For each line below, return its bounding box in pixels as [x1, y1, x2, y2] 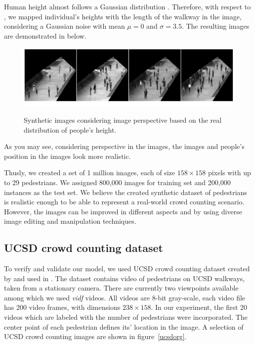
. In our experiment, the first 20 [151, 302, 248, 312]
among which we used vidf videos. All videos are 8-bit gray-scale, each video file [4, 292, 246, 302]
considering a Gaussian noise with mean [4, 21, 125, 31]
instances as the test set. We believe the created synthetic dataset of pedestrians [4, 187, 247, 197]
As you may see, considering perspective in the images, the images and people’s [4, 141, 245, 151]
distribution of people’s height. [24, 124, 117, 135]
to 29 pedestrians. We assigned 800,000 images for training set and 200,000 [4, 177, 231, 187]
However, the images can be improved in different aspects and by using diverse [4, 206, 242, 216]
